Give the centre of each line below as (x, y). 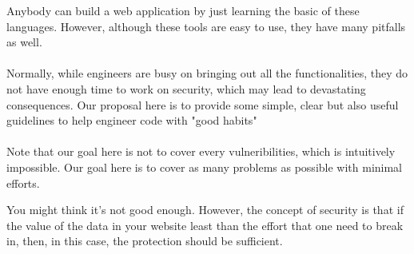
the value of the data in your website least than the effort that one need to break (205, 225)
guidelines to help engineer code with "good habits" (132, 120)
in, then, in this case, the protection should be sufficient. (145, 241)
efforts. (23, 183)
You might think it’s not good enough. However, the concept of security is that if (205, 210)
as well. (24, 42)
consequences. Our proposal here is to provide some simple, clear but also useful (203, 104)
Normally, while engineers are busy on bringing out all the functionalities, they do (207, 73)
